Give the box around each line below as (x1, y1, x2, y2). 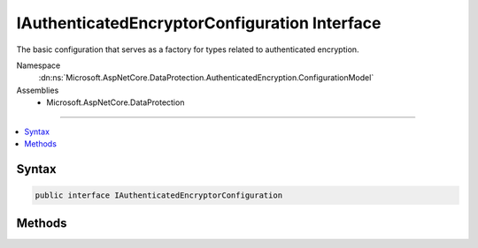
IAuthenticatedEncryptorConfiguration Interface (16, 13, 382, 33)
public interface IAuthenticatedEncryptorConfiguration (35, 190, 283, 200)
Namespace (16, 60, 61, 71)
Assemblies (16, 85, 59, 95)
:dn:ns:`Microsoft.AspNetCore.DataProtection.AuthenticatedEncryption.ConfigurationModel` (38, 72, 374, 83)
